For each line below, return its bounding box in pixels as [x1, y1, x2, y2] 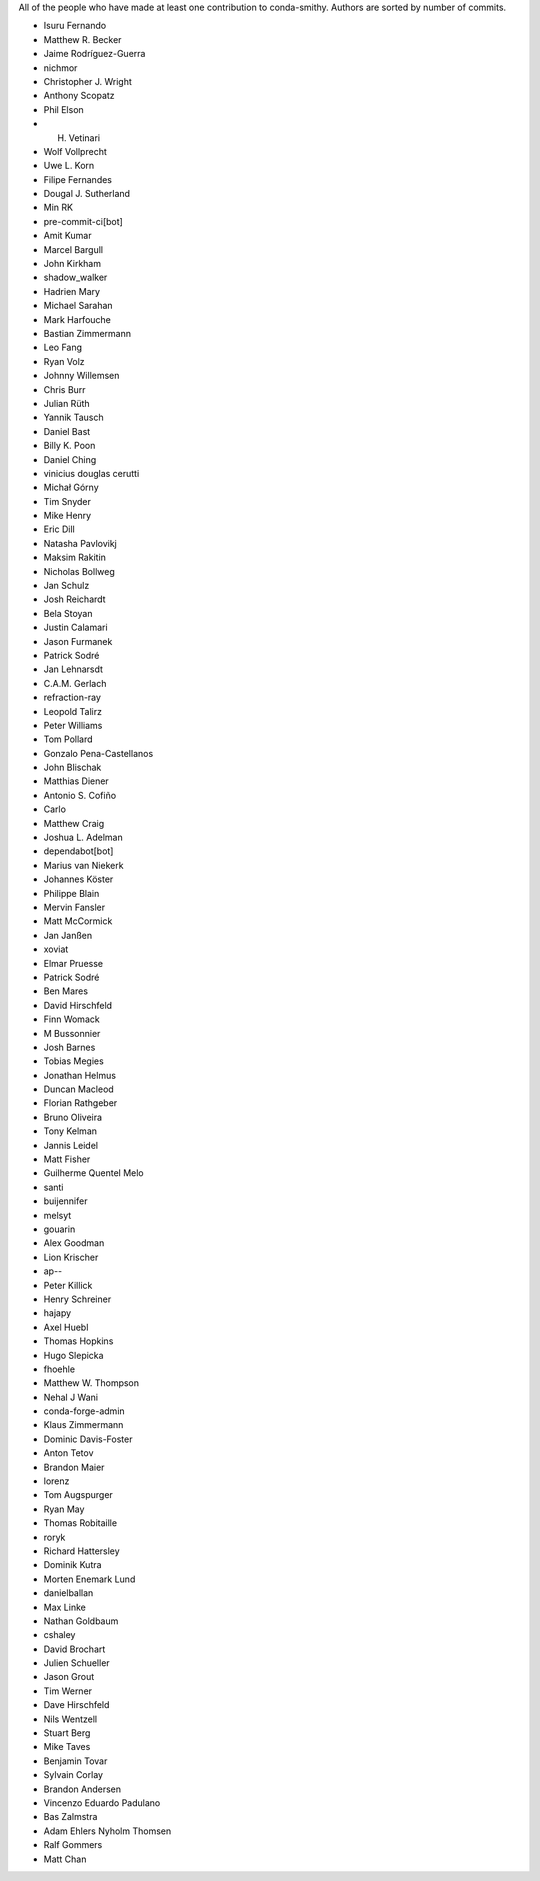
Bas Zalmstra [43, 1811, 98, 1823]
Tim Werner [43, 1685, 93, 1697]
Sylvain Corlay [43, 1769, 104, 1781]
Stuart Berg [43, 1727, 91, 1739]
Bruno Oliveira [43, 1111, 103, 1123]
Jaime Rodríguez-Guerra [43, 48, 146, 60]
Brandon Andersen [43, 1783, 122, 1795]
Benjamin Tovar [43, 1755, 108, 1767]
